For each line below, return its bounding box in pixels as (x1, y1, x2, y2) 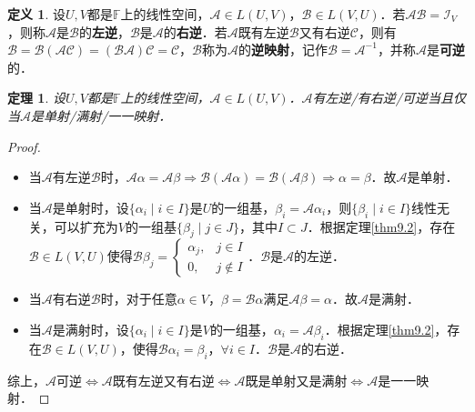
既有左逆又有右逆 (112, 370, 215, 389)
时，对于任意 (100, 289, 177, 308)
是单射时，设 (52, 197, 129, 216)
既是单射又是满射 (245, 370, 348, 389)
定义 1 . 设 (7, 5, 66, 23)
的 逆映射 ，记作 (238, 40, 328, 59)
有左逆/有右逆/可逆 (312, 88, 428, 107)
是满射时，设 (52, 319, 129, 338)
